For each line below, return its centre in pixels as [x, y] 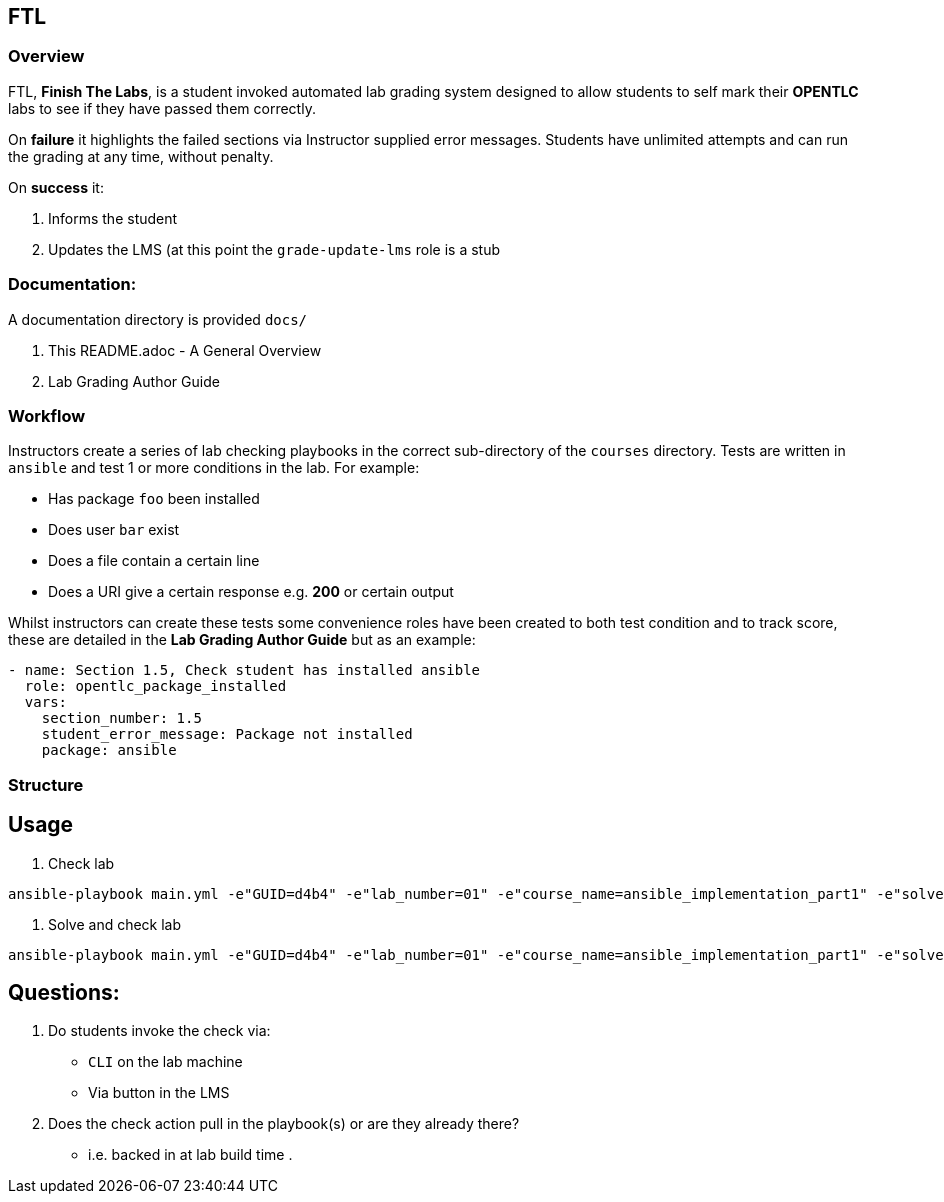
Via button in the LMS [159, 1093]
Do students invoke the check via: [159, 1031]
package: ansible [109, 750]
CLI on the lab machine [165, 1062]
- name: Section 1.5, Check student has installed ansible [244, 670]
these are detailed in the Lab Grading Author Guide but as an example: [242, 640]
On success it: [56, 187]
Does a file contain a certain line [154, 561]
